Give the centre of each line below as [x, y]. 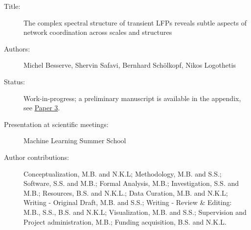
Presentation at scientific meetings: [56, 124]
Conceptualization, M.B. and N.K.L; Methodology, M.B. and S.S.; [123, 173]
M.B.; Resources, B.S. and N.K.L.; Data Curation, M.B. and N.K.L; [126, 192]
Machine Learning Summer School [75, 141]
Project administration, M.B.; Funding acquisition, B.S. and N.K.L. [125, 221]
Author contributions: [36, 157]
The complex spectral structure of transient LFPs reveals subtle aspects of [135, 22]
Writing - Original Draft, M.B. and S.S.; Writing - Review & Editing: [128, 202]
